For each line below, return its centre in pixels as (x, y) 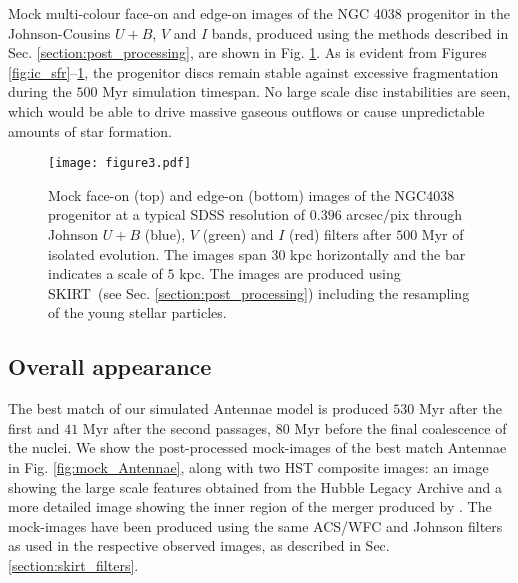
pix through (426, 214)
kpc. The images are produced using (290, 273)
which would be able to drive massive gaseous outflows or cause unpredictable (246, 110)
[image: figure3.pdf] (120, 163)
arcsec (364, 214)
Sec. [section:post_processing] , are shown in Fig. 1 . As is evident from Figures (247, 52)
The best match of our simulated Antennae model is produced (198, 408)
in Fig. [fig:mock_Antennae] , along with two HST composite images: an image (248, 466)
